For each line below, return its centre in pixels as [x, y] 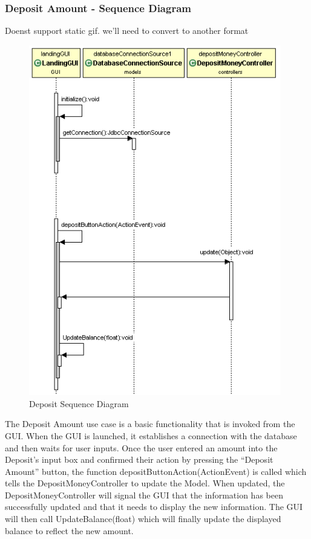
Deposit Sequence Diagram [79, 403]
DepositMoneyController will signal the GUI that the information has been [144, 495]
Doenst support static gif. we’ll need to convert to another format [127, 31]
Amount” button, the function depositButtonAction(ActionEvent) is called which [156, 471]
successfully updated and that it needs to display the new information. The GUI [154, 507]
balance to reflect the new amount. [69, 530]
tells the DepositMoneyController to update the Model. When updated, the [145, 483]
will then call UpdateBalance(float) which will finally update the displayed [143, 519]
